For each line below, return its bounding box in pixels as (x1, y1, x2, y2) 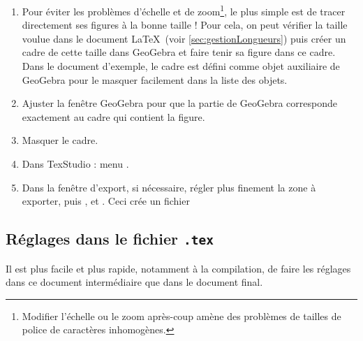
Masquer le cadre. (22, 133, 98, 147)
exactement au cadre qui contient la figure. (22, 109, 205, 124)
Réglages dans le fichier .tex (6, 228, 214, 249)
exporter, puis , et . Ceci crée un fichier (22, 194, 190, 208)
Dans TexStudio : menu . (22, 157, 129, 170)
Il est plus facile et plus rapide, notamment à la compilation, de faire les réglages (6, 261, 351, 275)
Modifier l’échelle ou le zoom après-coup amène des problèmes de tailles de (22, 308, 341, 323)
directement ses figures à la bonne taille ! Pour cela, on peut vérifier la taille (22, 17, 348, 32)
